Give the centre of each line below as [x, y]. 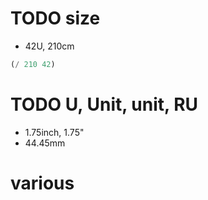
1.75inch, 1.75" [54, 132]
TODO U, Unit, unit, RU [104, 104]
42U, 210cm [49, 46]
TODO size [55, 18]
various [42, 183]
